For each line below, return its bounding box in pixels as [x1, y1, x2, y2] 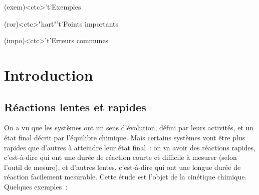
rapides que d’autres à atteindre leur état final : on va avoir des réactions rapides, [4, 142, 255, 152]
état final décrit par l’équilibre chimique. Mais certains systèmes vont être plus [4, 132, 245, 142]
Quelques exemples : [4, 181, 68, 191]
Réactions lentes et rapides [4, 99, 146, 114]
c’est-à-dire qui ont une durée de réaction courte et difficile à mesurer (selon [4, 152, 237, 162]
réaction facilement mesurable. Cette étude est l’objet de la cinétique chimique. [4, 171, 247, 182]
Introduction [4, 64, 93, 85]
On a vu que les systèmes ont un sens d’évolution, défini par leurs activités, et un [4, 122, 254, 133]
